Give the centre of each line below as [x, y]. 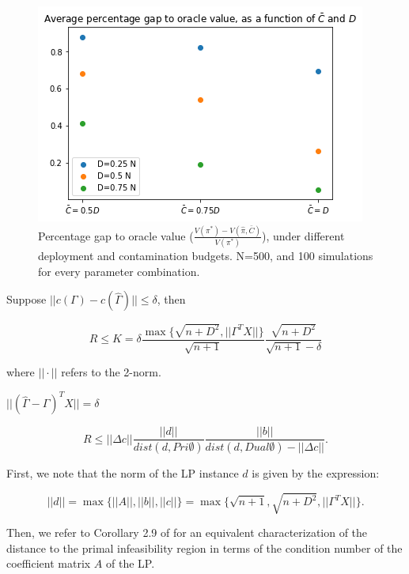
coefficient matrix [49, 563]
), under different [303, 235]
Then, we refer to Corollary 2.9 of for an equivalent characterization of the [187, 532]
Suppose [27, 299]
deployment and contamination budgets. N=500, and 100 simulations [206, 256]
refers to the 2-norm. [111, 372]
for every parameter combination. [119, 271]
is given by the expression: [316, 473]
